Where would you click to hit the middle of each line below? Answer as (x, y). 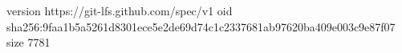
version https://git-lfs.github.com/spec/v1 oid (120, 10)
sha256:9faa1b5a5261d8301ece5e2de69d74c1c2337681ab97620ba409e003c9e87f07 (201, 26)
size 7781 (28, 42)
